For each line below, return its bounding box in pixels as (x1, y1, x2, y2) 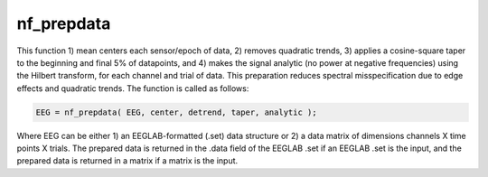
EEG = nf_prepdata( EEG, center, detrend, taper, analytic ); (35, 107, 317, 117)
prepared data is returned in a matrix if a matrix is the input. (16, 155, 239, 166)
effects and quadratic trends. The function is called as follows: (16, 82, 249, 94)
